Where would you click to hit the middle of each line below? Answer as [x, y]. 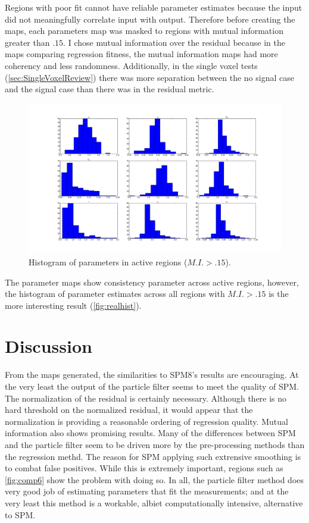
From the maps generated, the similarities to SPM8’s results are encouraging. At [152, 375]
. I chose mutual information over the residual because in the [174, 42]
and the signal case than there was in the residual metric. [110, 89]
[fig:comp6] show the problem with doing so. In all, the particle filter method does [154, 479]
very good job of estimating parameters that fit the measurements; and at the [147, 491]
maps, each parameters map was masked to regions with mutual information [144, 31]
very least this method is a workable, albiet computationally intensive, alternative [154, 502]
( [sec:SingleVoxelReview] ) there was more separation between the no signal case [149, 77]
